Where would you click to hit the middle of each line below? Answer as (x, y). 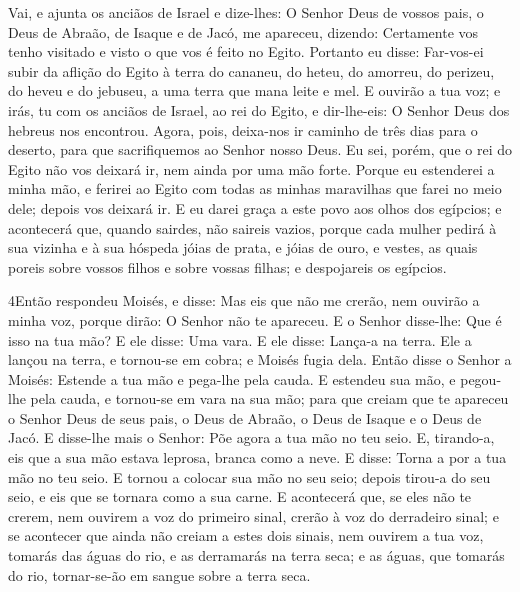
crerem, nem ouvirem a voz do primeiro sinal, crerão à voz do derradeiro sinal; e (253, 515)
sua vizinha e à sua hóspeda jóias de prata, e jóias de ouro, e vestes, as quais (243, 247)
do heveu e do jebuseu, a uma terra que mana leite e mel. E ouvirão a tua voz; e (254, 90)
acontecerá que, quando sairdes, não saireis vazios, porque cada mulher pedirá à (252, 227)
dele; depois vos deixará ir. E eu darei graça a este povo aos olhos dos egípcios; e (255, 207)
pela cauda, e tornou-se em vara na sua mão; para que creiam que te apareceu (269, 398)
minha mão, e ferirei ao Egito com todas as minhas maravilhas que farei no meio (255, 188)
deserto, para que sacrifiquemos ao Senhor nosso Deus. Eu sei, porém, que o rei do (260, 149)
